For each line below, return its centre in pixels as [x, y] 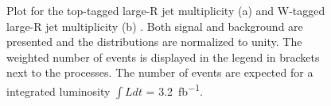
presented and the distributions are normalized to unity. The [154, 42]
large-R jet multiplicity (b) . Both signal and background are [155, 26]
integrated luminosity [58, 91]
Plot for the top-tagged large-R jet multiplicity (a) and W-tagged [166, 10]
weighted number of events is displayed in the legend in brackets [163, 57]
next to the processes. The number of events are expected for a [160, 72]
